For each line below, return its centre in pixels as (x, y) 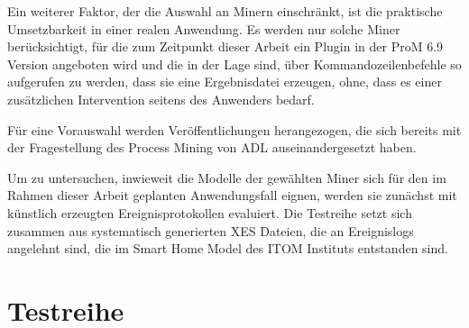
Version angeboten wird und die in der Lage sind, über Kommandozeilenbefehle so (234, 64)
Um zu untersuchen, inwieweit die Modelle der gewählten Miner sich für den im (227, 177)
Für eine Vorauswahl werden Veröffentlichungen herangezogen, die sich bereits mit (234, 129)
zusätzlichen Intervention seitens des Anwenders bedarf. (161, 99)
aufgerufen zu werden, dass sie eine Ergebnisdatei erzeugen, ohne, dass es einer (225, 82)
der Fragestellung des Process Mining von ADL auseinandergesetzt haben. (212, 147)
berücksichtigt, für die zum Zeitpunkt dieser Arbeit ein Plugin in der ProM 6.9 (225, 46)
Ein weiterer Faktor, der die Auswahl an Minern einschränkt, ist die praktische (225, 11)
